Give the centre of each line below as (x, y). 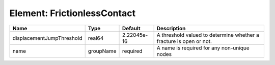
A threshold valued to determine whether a (208, 35)
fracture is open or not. (184, 41)
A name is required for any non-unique (203, 48)
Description (171, 28)
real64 (96, 38)
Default (131, 28)
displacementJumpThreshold (47, 38)
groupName (102, 51)
